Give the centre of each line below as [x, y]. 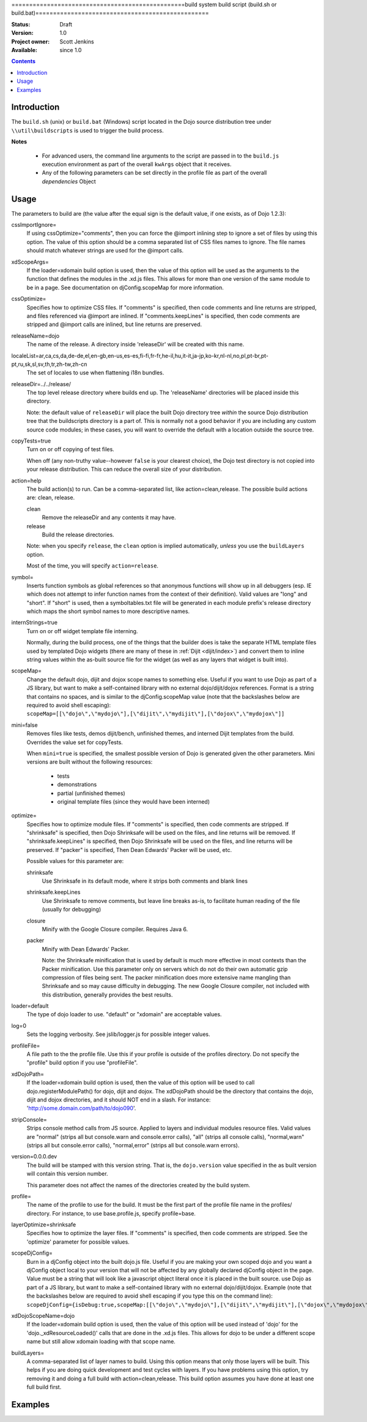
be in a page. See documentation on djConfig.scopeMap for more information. [125, 287]
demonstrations [77, 785]
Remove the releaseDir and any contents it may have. [109, 517]
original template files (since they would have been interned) [134, 801]
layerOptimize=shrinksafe [44, 1225]
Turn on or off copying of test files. [70, 449]
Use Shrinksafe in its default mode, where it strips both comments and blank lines [145, 881]
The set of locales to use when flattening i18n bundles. [95, 373]
